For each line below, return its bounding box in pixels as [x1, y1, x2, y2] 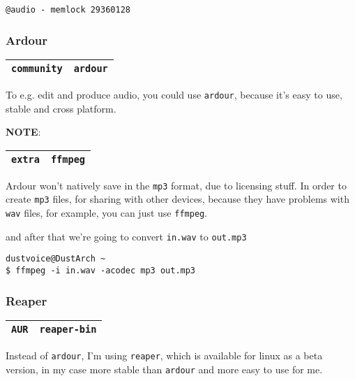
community [11, 62, 63, 74]
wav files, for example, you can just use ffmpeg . [6, 206, 208, 220]
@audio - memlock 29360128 [6, 5, 130, 15]
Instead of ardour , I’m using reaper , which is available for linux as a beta [6, 347, 323, 362]
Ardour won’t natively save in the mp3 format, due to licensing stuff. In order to [6, 178, 347, 192]
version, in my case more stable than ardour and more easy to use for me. [6, 361, 323, 376]
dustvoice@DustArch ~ [6, 254, 106, 264]
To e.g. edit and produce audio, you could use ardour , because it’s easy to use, [6, 87, 342, 101]
